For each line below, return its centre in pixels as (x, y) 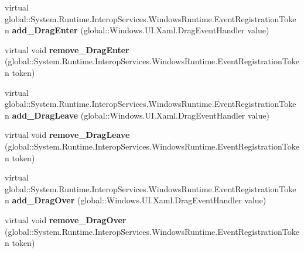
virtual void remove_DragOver (66, 219)
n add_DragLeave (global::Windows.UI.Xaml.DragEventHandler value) (137, 115)
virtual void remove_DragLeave (67, 135)
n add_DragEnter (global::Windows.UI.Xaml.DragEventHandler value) (137, 30)
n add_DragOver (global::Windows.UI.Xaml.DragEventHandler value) (136, 200)
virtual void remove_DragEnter (67, 49)
